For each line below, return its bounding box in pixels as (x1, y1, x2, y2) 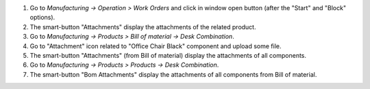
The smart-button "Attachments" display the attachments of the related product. (29, 22, 256, 31)
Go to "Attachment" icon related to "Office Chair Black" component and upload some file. (29, 41, 282, 50)
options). (29, 14, 56, 22)
